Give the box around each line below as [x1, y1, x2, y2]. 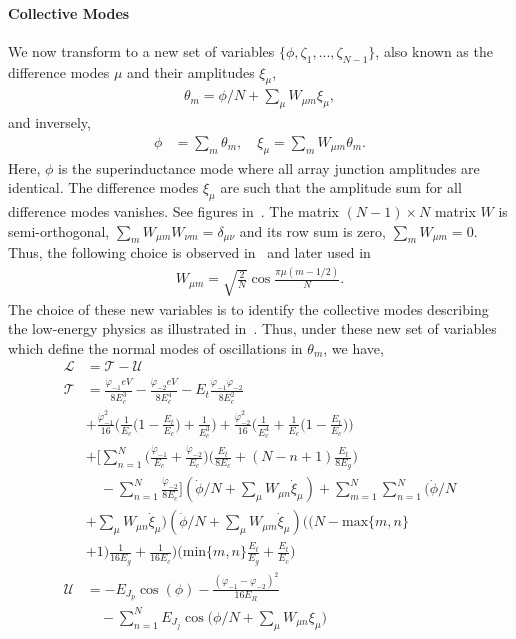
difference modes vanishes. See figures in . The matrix [8, 201, 339, 222]
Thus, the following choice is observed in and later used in [8, 242, 371, 263]
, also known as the [375, 40, 493, 61]
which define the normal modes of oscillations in [8, 337, 303, 358]
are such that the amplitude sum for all [220, 177, 462, 198]
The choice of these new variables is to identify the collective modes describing [8, 298, 489, 319]
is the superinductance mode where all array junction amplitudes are [58, 157, 480, 178]
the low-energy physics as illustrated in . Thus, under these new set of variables [8, 318, 497, 339]
